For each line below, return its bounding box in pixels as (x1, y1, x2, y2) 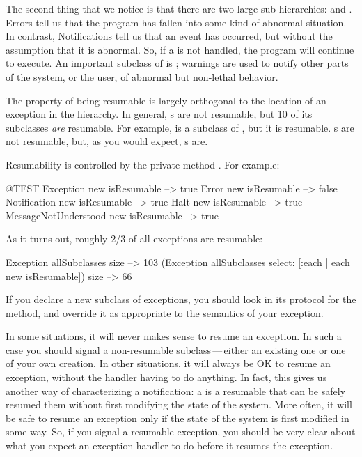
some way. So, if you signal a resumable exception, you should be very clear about (6, 424, 356, 439)
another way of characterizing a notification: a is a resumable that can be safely (6, 383, 346, 398)
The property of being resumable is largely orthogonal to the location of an (6, 93, 326, 107)
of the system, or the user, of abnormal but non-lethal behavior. (6, 69, 278, 84)
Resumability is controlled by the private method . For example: (6, 157, 280, 171)
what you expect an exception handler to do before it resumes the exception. (6, 438, 333, 453)
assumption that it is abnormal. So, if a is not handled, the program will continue (6, 42, 354, 56)
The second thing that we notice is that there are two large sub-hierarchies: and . (6, 1, 352, 15)
